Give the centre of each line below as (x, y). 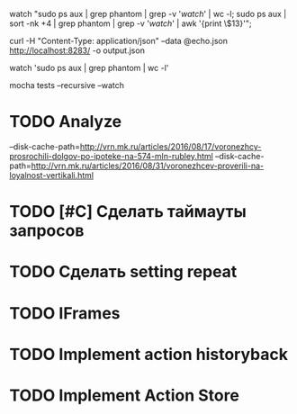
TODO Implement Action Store (125, 395)
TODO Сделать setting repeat (123, 272)
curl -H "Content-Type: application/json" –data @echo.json (118, 41)
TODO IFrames (65, 313)
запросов (47, 231)
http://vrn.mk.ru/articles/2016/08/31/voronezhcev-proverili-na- (148, 166)
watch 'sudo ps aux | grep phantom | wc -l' (89, 68)
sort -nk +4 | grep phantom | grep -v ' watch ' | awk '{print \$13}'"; (130, 23)
